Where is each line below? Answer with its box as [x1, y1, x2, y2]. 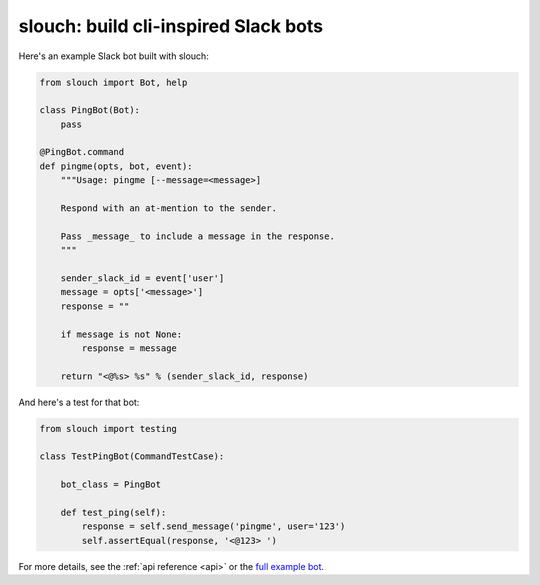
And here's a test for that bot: [18, 396, 140, 408]
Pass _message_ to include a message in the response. [60, 230, 335, 242]
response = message [81, 342, 177, 354]
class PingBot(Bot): [39, 105, 140, 116]
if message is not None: [60, 328, 183, 340]
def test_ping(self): [60, 507, 167, 519]
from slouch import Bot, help [39, 76, 188, 88]
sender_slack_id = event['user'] [60, 273, 225, 284]
